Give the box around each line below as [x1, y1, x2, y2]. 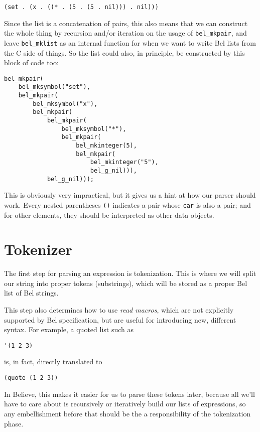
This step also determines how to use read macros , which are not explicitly [4, 305, 234, 315]
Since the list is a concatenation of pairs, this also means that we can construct [4, 18, 248, 28]
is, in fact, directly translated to [4, 356, 102, 367]
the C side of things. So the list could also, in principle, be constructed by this [4, 47, 245, 58]
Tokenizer [4, 239, 72, 259]
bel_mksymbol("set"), [18, 83, 90, 91]
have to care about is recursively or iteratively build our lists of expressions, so [4, 398, 246, 409]
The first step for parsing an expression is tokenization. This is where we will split [4, 268, 256, 278]
